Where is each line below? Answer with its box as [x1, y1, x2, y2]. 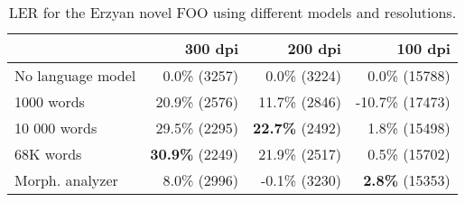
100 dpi [396, 38, 451, 59]
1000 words [14, 91, 85, 112]
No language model [14, 65, 136, 86]
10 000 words [14, 117, 98, 138]
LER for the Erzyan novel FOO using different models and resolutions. [8, 2, 457, 23]
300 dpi [184, 38, 239, 59]
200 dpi [287, 38, 341, 59]
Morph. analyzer [14, 170, 118, 190]
